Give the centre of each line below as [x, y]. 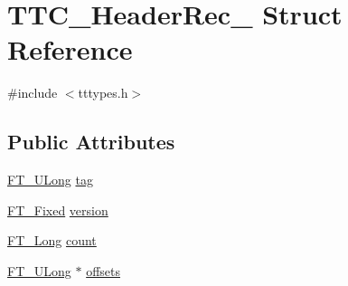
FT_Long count [52, 240]
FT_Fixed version [58, 210]
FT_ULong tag [50, 180]
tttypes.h [103, 93]
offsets [103, 270]
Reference [70, 49]
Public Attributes [91, 142]
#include [33, 93]
